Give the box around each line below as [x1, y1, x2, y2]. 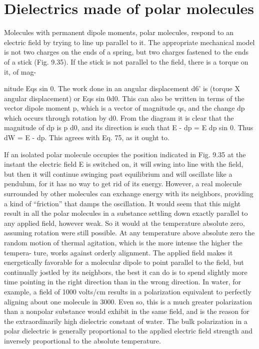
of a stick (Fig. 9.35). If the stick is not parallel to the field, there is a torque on [4, 56, 248, 67]
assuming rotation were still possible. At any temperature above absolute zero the [4, 227, 255, 238]
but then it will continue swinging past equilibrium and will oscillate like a [4, 168, 232, 179]
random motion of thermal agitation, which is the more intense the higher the [4, 237, 242, 247]
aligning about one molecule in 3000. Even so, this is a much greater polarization [4, 296, 252, 306]
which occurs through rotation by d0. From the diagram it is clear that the [4, 112, 234, 123]
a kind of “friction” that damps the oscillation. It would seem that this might [4, 198, 241, 208]
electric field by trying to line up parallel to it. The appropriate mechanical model [4, 37, 255, 47]
